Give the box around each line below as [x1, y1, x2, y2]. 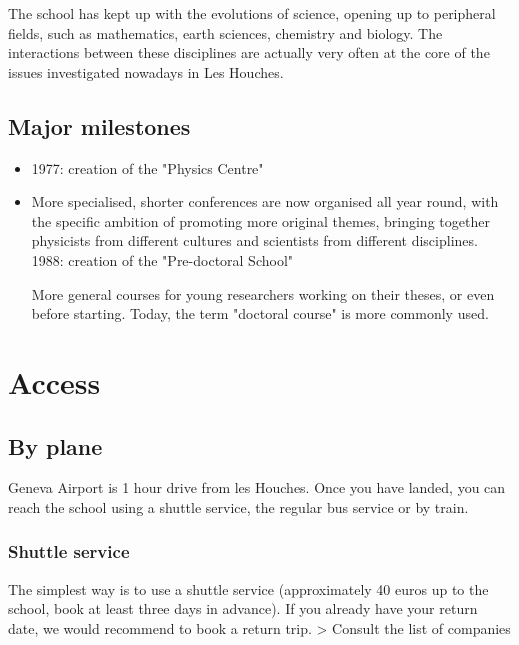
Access [8, 361, 101, 402]
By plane [8, 430, 103, 461]
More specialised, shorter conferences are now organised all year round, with [31, 191, 499, 212]
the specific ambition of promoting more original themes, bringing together [31, 210, 490, 231]
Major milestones [8, 110, 191, 141]
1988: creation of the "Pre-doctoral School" [31, 249, 294, 270]
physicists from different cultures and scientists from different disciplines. [31, 230, 478, 251]
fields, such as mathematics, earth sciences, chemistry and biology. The [8, 22, 443, 43]
